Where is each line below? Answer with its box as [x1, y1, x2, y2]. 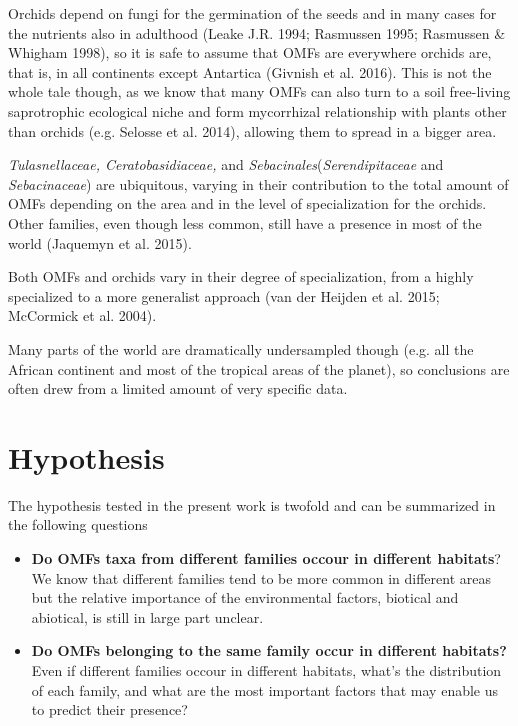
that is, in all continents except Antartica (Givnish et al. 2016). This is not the [8, 61, 492, 82]
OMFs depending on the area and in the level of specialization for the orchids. [8, 193, 487, 214]
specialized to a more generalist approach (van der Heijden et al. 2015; [8, 285, 440, 306]
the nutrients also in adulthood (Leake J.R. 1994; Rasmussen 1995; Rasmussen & [8, 22, 506, 43]
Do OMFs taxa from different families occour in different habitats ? [31, 548, 501, 568]
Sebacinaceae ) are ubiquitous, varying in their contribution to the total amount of [8, 173, 509, 194]
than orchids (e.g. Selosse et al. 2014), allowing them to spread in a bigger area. [8, 120, 497, 141]
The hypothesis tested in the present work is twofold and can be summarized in [8, 494, 496, 515]
